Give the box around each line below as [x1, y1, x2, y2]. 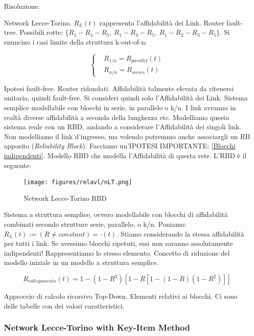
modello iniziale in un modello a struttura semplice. [4, 257, 159, 267]
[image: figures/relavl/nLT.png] [23, 179, 132, 186]
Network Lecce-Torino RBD [23, 192, 107, 203]
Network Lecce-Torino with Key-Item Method [4, 321, 190, 334]
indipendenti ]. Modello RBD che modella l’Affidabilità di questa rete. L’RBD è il [4, 150, 247, 160]
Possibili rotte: [19, 27, 63, 37]
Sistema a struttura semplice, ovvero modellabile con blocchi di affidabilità [4, 209, 228, 219]
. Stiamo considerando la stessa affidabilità [116, 228, 244, 239]
